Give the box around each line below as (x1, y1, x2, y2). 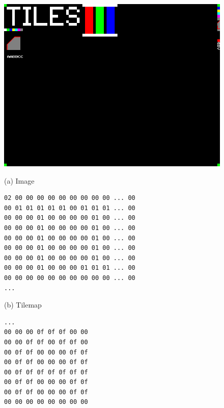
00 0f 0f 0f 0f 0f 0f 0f (4, 368, 88, 376)
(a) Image (4, 175, 35, 186)
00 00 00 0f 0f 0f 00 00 (4, 328, 88, 336)
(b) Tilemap (4, 299, 42, 310)
